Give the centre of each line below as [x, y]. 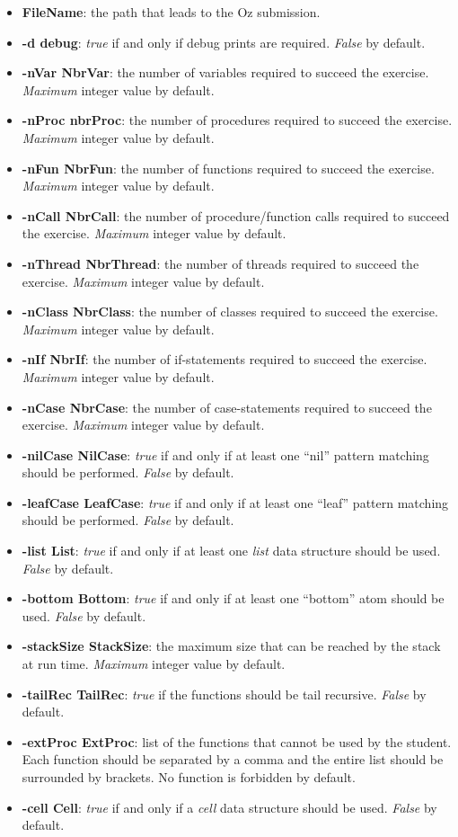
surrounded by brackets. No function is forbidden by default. [189, 777]
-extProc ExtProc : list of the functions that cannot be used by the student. [237, 741]
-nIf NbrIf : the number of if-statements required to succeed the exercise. [225, 359]
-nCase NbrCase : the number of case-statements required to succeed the [227, 407]
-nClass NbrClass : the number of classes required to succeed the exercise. [230, 312]
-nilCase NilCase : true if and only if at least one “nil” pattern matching [225, 454]
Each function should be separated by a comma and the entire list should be [233, 759]
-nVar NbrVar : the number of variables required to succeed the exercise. [225, 72]
